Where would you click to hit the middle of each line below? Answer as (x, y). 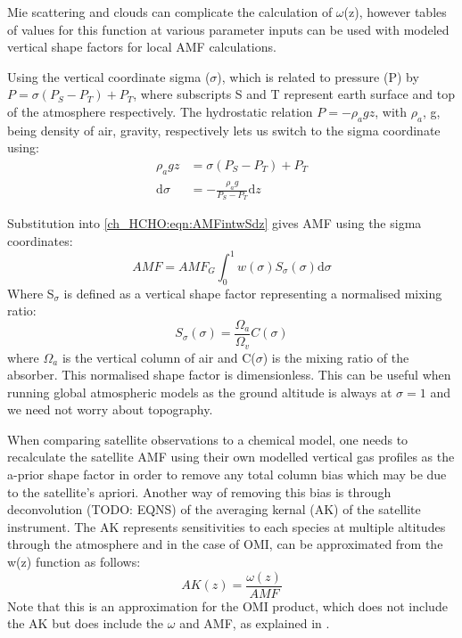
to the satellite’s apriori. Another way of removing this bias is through (199, 491)
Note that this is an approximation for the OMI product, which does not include (227, 605)
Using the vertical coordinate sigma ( (109, 76)
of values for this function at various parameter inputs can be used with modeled (228, 29)
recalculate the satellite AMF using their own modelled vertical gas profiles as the (231, 457)
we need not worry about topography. (110, 409)
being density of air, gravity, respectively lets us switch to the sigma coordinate (224, 130)
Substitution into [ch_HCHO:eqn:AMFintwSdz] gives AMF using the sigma (214, 223)
